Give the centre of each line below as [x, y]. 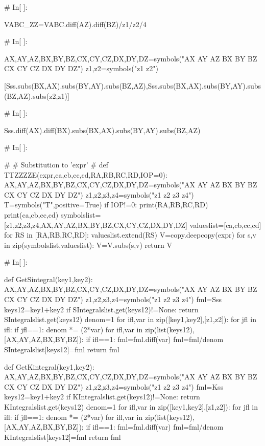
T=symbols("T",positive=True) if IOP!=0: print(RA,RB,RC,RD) [106, 205]
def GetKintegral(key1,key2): [49, 366]
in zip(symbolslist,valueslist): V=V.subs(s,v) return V [88, 245]
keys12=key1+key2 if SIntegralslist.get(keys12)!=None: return [101, 309]
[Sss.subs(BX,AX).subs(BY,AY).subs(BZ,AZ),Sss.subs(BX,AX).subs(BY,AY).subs [133, 85]
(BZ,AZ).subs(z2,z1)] [37, 95]
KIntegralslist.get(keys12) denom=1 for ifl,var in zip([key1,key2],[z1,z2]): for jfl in [131, 407]
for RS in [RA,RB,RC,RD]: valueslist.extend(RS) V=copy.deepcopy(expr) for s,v [130, 235]
